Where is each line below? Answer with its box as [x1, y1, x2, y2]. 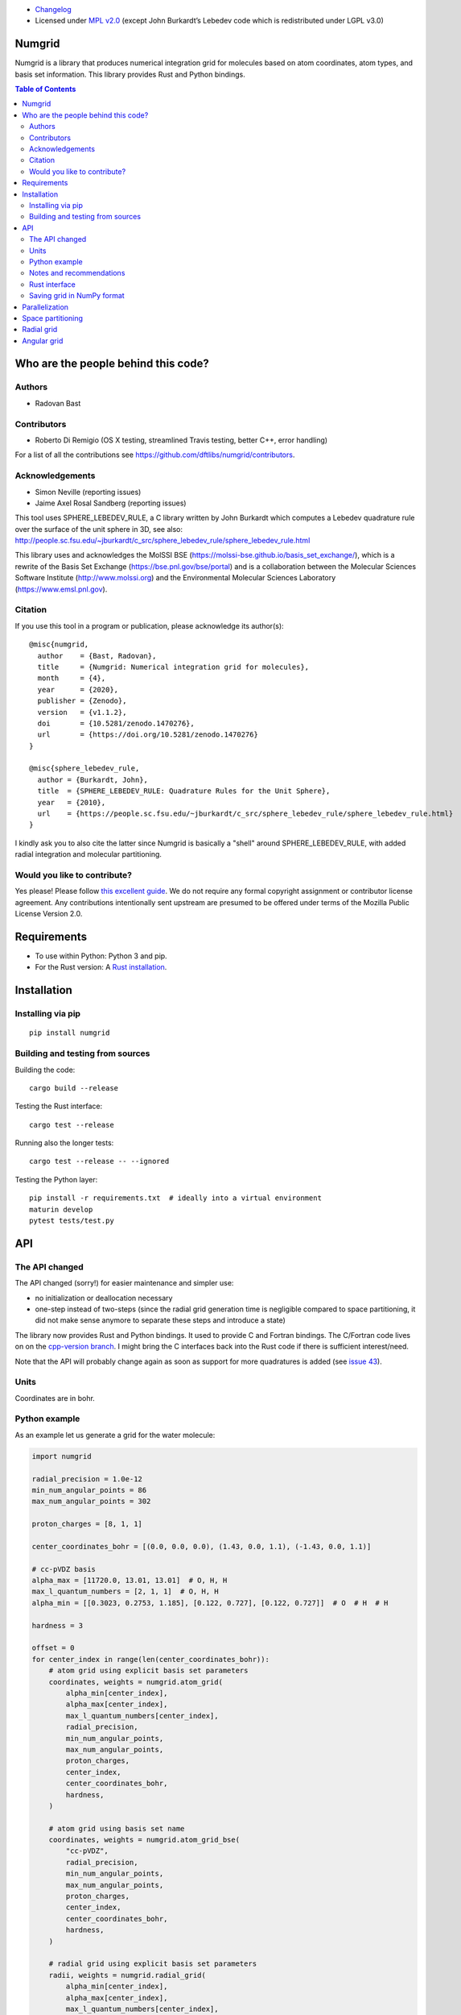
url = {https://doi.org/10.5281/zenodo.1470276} [37, 730, 259, 739]
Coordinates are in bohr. [14, 1393, 96, 1402]
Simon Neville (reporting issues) [35, 487, 142, 496]
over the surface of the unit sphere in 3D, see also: [14, 524, 183, 534]
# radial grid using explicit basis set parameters [48, 1959, 257, 1968]
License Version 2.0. [14, 909, 83, 919]
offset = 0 [31, 1643, 75, 1652]
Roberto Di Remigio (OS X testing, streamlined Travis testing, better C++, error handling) [35, 435, 328, 445]
